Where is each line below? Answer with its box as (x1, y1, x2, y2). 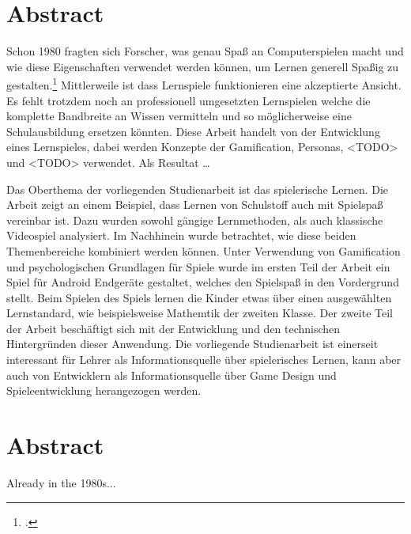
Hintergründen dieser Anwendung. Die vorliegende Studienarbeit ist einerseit (6, 335, 379, 352)
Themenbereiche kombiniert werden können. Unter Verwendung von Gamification (6, 242, 401, 259)
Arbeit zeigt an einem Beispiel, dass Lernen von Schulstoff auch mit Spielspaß (6, 196, 383, 213)
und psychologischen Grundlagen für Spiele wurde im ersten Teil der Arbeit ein (6, 258, 390, 275)
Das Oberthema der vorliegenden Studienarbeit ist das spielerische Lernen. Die (6, 180, 389, 197)
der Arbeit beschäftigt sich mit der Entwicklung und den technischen (6, 320, 341, 336)
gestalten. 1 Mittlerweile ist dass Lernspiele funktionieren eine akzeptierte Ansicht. (6, 74, 402, 93)
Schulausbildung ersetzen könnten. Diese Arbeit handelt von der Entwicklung (6, 123, 380, 139)
